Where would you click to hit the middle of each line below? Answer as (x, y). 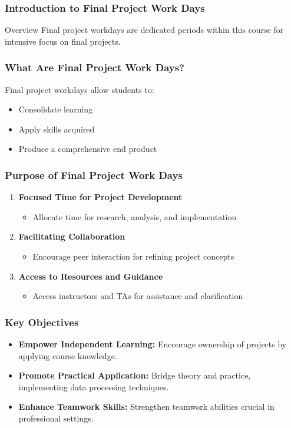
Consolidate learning (56, 109)
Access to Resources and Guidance (91, 276)
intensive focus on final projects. (63, 41)
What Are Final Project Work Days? (95, 67)
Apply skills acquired (57, 129)
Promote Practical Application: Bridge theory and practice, (135, 375)
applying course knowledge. (68, 355)
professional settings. (56, 418)
